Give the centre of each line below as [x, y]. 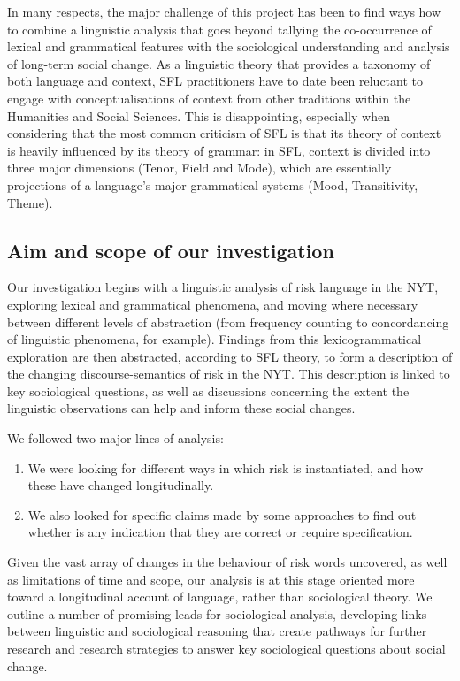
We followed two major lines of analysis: [115, 438]
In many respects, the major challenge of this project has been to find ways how [224, 11]
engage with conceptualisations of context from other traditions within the [209, 98]
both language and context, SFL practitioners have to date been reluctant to [215, 81]
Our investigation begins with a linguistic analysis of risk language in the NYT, [223, 287]
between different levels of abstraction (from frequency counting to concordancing [228, 321]
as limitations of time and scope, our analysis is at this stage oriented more [211, 579]
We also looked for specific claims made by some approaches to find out [222, 514]
